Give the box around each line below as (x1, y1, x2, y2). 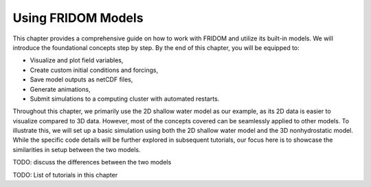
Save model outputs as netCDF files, (30, 75, 133, 84)
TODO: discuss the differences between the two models (12, 158, 172, 166)
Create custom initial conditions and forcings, (30, 66, 158, 74)
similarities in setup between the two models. (12, 145, 141, 153)
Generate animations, (30, 85, 91, 93)
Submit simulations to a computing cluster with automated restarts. (30, 95, 220, 103)
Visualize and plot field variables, (30, 56, 124, 64)
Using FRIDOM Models (12, 10, 144, 25)
